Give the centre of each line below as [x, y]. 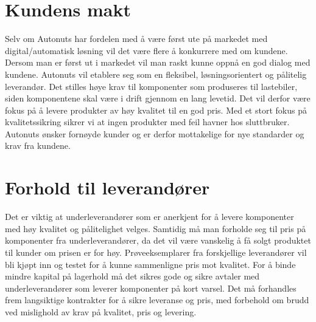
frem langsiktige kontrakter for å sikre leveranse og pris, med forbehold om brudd [157, 300]
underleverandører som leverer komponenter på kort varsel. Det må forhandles [151, 288]
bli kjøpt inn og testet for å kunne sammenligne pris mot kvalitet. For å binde [150, 264]
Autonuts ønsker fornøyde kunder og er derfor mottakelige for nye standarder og [155, 133]
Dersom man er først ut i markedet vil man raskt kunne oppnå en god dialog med [158, 62]
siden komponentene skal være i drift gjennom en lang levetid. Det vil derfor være [158, 98]
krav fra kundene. [38, 146]
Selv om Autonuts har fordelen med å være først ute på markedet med [136, 39]
